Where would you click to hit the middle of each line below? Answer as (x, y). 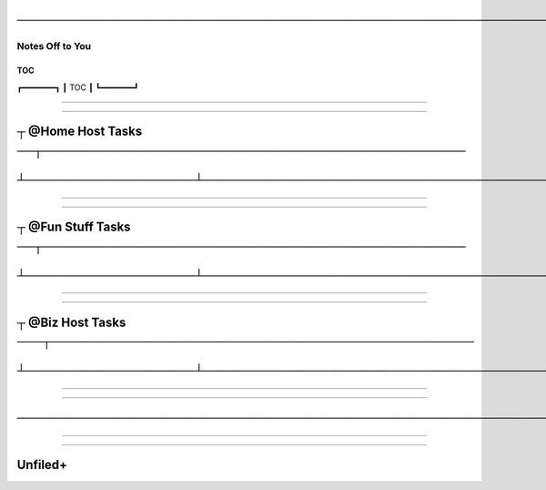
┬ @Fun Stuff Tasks (74, 227)
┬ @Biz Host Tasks (71, 322)
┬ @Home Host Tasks (80, 132)
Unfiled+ (42, 465)
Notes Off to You (54, 46)
